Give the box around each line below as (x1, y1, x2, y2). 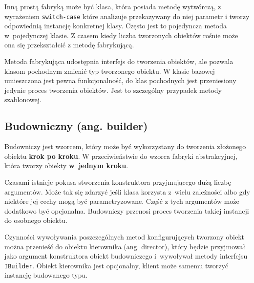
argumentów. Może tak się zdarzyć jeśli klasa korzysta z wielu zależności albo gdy (4, 186, 250, 196)
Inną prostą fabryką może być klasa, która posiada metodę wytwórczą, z (4, 1, 221, 11)
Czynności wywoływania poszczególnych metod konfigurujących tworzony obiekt (4, 231, 245, 241)
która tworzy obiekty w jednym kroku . (4, 160, 128, 171)
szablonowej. (4, 94, 42, 105)
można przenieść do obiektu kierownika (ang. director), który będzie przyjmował (4, 241, 246, 251)
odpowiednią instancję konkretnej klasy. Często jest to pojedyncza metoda (4, 21, 227, 31)
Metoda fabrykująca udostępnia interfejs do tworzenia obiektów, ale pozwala (4, 56, 233, 66)
